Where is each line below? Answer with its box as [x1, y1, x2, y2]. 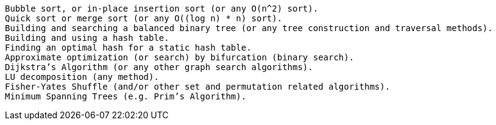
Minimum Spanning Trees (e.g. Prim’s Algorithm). [5, 91, 247, 101]
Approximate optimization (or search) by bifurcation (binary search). [5, 52, 355, 62]
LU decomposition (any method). [5, 72, 159, 82]
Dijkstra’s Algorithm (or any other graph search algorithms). [5, 62, 313, 72]
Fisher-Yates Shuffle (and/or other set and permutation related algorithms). [5, 82, 391, 91]
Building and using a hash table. [5, 33, 169, 43]
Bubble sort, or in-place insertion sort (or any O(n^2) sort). [5, 4, 319, 13]
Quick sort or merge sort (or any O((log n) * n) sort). [5, 13, 283, 23]
